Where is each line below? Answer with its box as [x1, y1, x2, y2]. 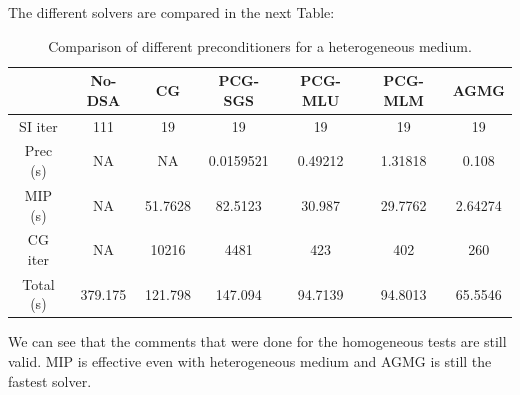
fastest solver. [8, 370, 92, 391]
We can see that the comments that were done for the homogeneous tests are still [8, 331, 507, 352]
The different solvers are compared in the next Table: [8, 2, 335, 22]
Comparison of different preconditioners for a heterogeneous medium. [48, 35, 472, 56]
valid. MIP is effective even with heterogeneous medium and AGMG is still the [8, 351, 492, 372]
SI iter [19, 115, 58, 136]
